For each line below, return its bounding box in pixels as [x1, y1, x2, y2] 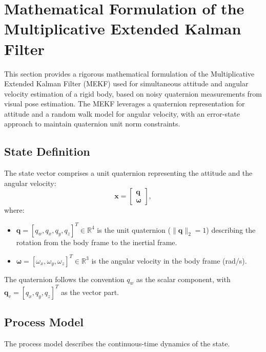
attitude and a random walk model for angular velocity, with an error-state [4, 108, 240, 119]
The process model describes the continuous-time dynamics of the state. [4, 338, 230, 349]
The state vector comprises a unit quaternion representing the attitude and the [4, 168, 253, 178]
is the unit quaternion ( [97, 224, 171, 235]
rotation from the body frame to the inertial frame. [16, 236, 177, 247]
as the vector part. [61, 286, 119, 297]
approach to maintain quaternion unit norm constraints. [4, 118, 180, 129]
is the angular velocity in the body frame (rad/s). [91, 255, 247, 266]
